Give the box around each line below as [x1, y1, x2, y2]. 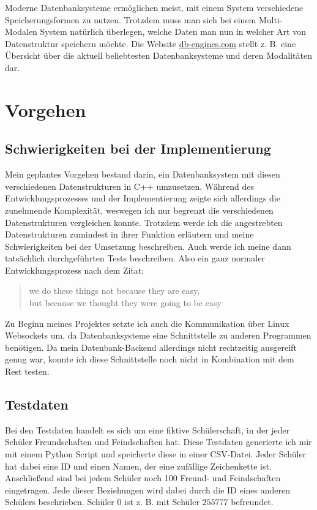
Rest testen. [5, 365, 50, 378]
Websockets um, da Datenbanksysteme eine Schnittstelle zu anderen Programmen [5, 329, 311, 342]
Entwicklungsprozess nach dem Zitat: [5, 263, 144, 276]
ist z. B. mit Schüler [124, 495, 200, 508]
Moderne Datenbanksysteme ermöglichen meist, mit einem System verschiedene [5, 1, 304, 13]
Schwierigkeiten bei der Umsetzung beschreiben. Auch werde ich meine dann [5, 239, 291, 252]
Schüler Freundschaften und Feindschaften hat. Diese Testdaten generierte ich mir [5, 435, 312, 448]
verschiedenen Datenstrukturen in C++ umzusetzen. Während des [5, 179, 255, 192]
